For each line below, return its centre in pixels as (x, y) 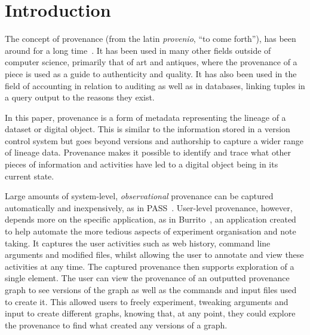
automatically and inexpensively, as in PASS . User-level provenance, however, (149, 207)
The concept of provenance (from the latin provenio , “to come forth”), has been (151, 39)
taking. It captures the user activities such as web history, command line (138, 243)
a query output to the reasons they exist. (80, 97)
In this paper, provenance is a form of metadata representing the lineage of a (145, 117)
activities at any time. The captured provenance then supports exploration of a (150, 266)
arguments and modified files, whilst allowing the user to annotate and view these (154, 255)
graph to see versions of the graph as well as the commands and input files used (151, 290)
